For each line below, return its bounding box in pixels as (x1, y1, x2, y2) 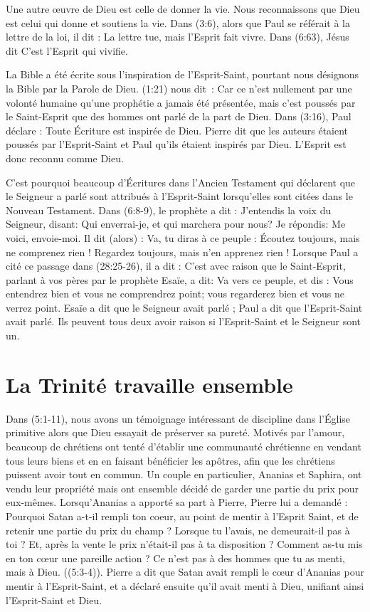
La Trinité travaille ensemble (6, 369, 293, 399)
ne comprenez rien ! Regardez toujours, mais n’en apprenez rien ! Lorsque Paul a (6, 244, 359, 259)
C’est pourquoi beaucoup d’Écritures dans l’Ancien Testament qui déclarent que (6, 174, 356, 189)
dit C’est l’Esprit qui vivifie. (6, 43, 128, 58)
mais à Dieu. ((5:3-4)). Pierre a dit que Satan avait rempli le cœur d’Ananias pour (6, 564, 364, 579)
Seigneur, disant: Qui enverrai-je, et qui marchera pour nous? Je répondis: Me (6, 216, 346, 231)
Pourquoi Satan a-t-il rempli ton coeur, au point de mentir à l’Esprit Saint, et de (6, 508, 359, 523)
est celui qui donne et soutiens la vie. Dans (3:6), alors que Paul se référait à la (6, 15, 350, 30)
